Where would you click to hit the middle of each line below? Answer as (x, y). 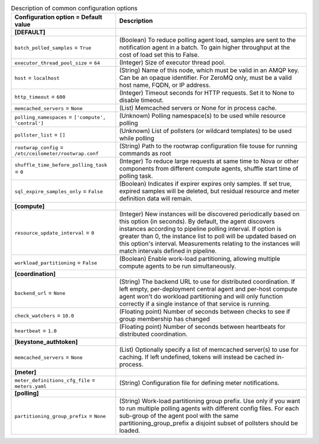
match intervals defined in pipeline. (168, 251)
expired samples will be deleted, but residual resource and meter (209, 191)
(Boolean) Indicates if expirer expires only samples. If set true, (205, 184)
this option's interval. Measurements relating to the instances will (209, 244)
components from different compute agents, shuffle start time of (209, 168)
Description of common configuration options (74, 8)
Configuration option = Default (58, 17)
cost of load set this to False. (159, 55)
